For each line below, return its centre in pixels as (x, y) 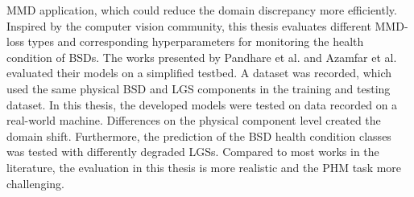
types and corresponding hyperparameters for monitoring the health (196, 41)
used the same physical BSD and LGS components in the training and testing (199, 88)
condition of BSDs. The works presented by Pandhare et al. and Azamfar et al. (202, 57)
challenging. (35, 183)
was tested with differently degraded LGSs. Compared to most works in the (193, 152)
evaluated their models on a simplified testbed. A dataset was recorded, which (199, 73)
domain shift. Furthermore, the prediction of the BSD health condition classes (199, 135)
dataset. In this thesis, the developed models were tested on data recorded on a (202, 104)
